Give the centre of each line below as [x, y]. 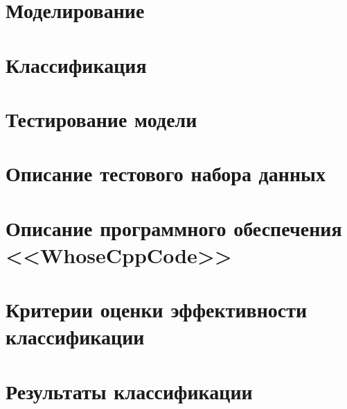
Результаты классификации [129, 391]
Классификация [76, 64]
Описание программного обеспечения [174, 227]
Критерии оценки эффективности [157, 309]
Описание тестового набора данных [166, 173]
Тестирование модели [101, 118]
